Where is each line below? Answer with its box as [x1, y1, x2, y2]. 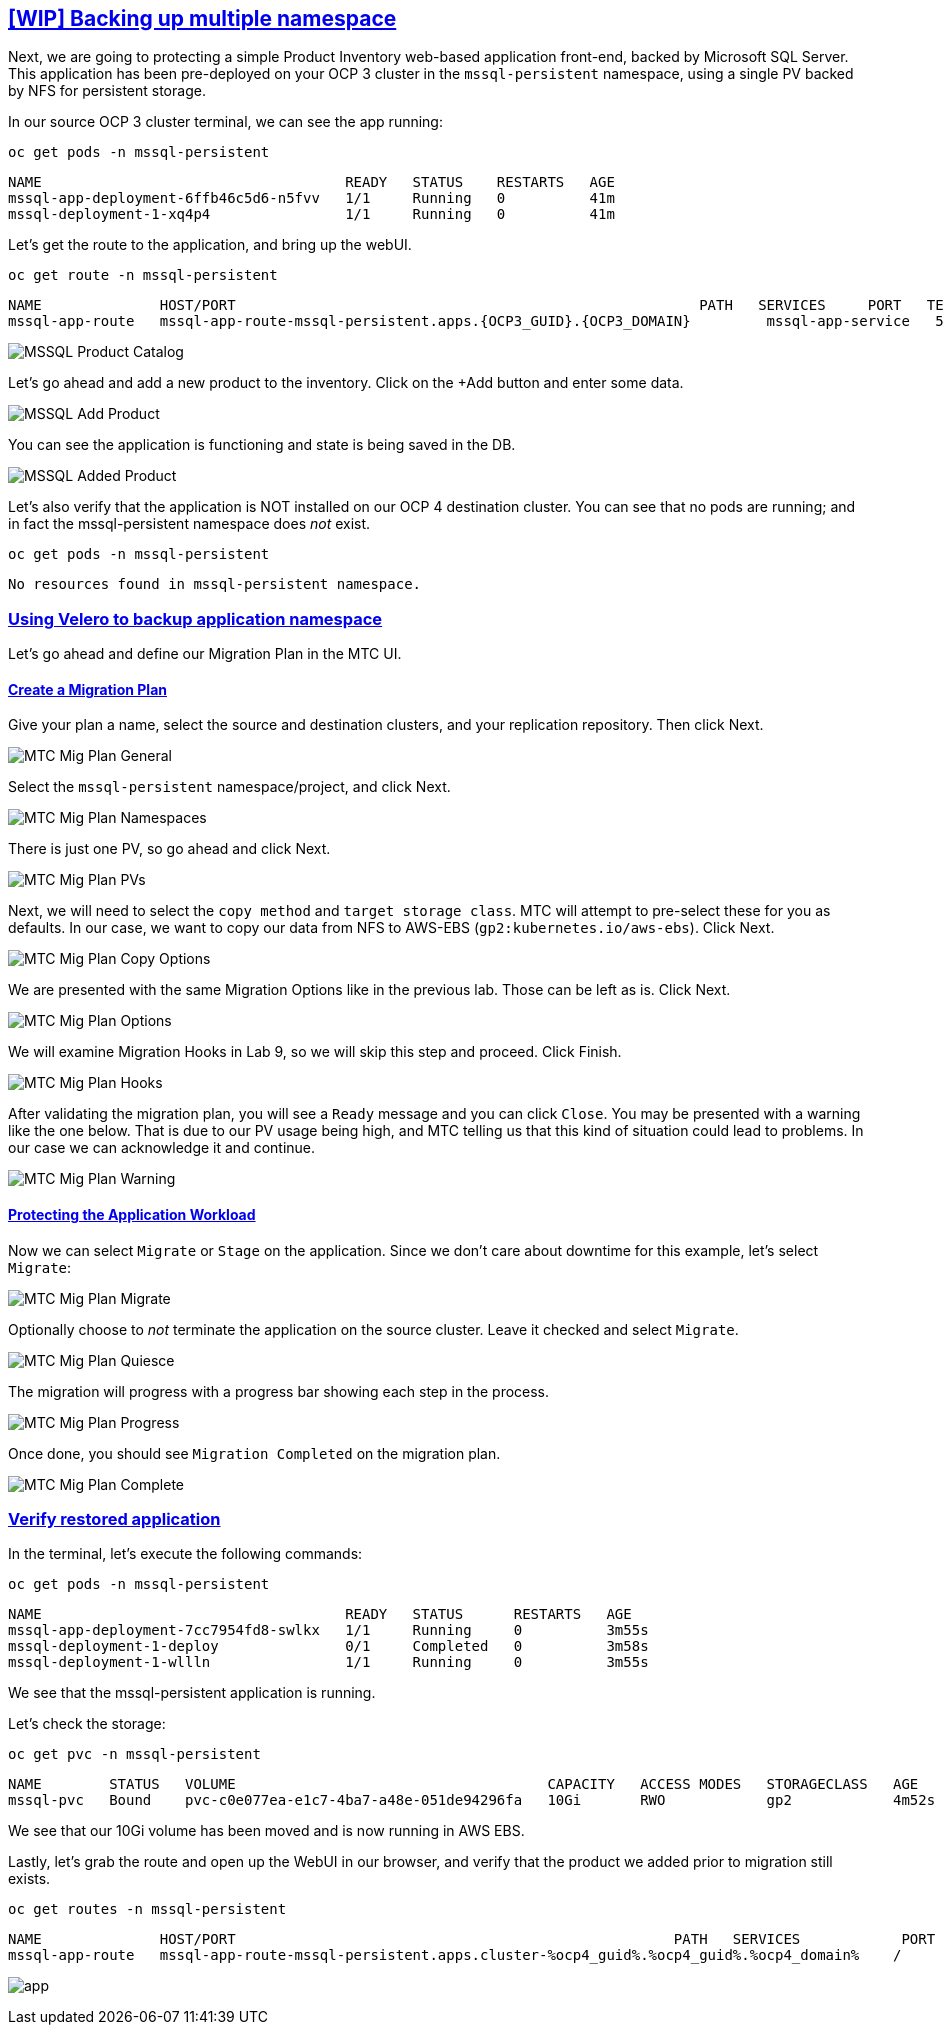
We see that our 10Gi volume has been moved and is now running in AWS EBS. [8, 1822, 525, 1840]
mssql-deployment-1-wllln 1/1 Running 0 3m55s [8, 1654, 649, 1671]
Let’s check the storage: [8, 1715, 166, 1733]
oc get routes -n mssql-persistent [8, 1901, 287, 1918]
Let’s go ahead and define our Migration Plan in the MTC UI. [8, 645, 402, 663]
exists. [8, 1870, 51, 1888]
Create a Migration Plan [8, 680, 167, 698]
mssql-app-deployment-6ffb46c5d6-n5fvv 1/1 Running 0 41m [8, 190, 615, 207]
